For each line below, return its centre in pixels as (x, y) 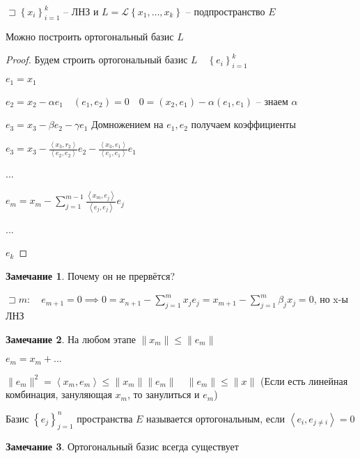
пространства (105, 418)
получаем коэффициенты (243, 124)
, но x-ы (331, 299)
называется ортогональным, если (216, 418)
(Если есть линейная (304, 380)
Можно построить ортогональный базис (90, 36)
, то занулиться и (164, 394)
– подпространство (225, 11)
